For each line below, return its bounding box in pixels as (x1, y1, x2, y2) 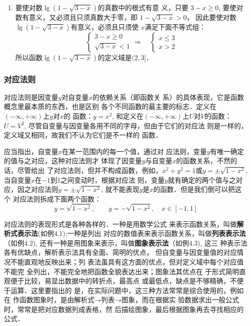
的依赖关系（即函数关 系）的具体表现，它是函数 (92, 92, 244, 102)
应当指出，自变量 (4, 146, 58, 156)
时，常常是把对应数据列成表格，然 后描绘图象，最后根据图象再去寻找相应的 (4, 304, 244, 314)
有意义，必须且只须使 (70, 21, 139, 31)
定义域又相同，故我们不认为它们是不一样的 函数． (4, 130, 162, 140)
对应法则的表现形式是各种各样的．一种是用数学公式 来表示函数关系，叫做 (4, 218, 237, 229)
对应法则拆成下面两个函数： (13, 193, 101, 203)
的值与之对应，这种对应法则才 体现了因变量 (4, 155, 142, 166)
